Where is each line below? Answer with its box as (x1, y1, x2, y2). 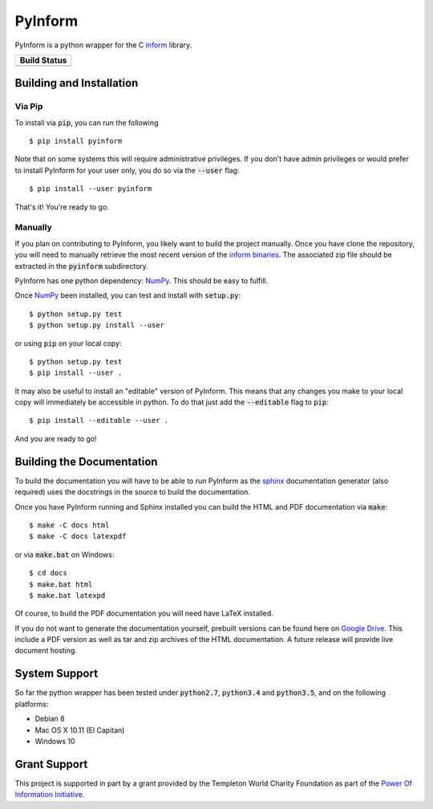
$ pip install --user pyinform (29, 185, 152, 193)
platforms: (14, 699, 49, 709)
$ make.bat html (29, 579, 93, 589)
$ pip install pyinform (29, 136, 123, 146)
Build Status (19, 55, 67, 66)
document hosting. (14, 646, 78, 656)
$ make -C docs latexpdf (29, 532, 127, 541)
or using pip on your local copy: (14, 338, 122, 348)
